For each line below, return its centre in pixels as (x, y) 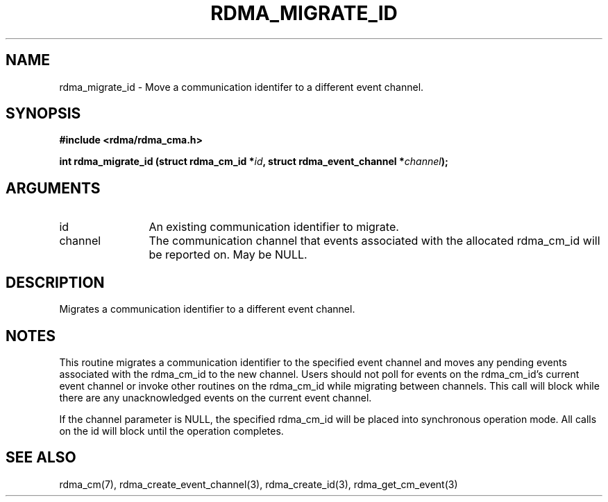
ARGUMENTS (53, 188)
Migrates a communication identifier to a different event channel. (207, 309)
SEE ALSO (41, 458)
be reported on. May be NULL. (228, 255)
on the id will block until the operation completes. (171, 431)
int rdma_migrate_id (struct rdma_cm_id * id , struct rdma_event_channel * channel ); (254, 162)
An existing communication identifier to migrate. (274, 227)
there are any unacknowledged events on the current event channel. (216, 397)
